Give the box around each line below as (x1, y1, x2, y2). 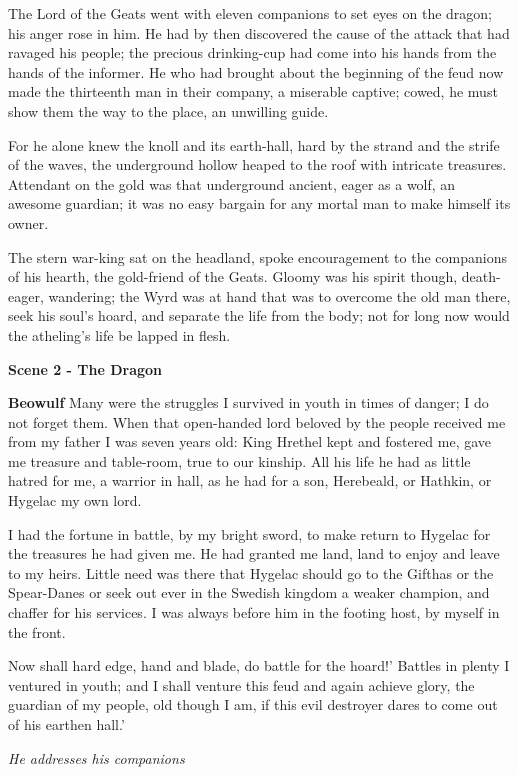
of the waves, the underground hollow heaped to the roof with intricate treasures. (8, 154, 507, 175)
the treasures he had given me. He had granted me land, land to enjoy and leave (8, 543, 500, 564)
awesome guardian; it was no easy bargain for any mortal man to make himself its (8, 193, 511, 214)
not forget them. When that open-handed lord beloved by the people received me (8, 411, 506, 432)
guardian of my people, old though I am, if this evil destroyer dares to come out (8, 694, 498, 715)
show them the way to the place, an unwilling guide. (8, 100, 329, 121)
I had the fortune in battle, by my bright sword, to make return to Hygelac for (8, 523, 491, 544)
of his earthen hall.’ (8, 714, 125, 734)
